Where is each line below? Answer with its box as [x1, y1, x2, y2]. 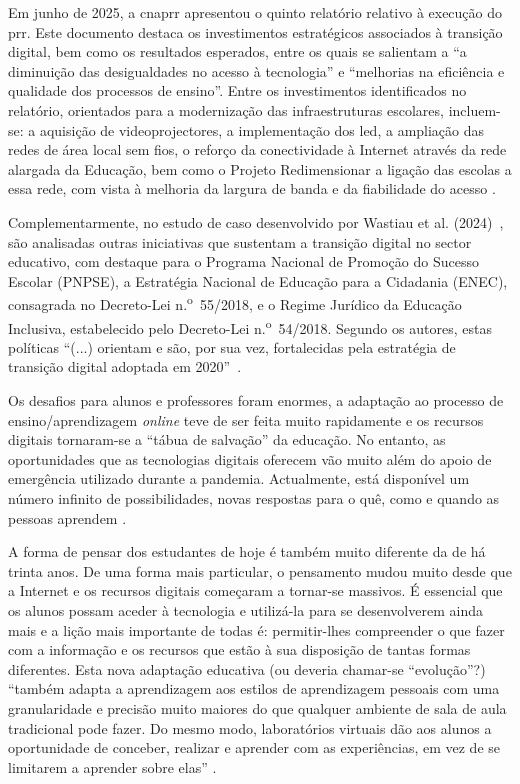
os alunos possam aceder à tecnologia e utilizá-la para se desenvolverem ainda [8, 599, 483, 620]
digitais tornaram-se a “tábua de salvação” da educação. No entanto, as [8, 429, 446, 450]
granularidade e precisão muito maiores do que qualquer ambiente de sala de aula [8, 697, 507, 718]
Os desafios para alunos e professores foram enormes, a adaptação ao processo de [8, 390, 504, 410]
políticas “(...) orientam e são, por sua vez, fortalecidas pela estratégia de [8, 336, 456, 357]
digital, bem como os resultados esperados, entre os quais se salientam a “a [8, 41, 467, 62]
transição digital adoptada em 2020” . [8, 356, 242, 377]
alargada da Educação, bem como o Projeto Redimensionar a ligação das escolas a [8, 158, 512, 179]
